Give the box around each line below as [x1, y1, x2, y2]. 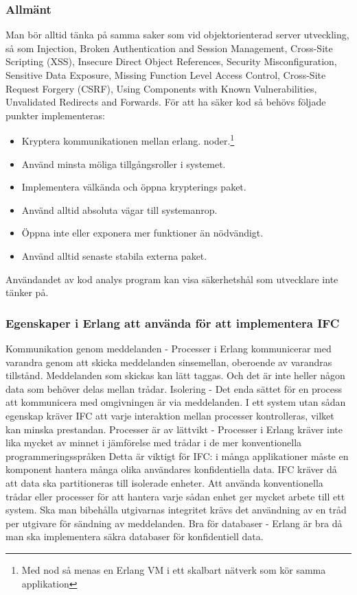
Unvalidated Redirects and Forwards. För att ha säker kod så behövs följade [5, 95, 326, 109]
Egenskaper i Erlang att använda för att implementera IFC [5, 314, 340, 331]
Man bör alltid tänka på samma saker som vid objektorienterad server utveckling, [5, 27, 349, 42]
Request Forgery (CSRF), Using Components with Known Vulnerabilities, [5, 81, 317, 95]
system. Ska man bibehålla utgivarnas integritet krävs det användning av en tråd [5, 502, 347, 517]
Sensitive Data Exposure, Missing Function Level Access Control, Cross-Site [5, 68, 326, 82]
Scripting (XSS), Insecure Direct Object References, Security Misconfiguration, [5, 54, 337, 69]
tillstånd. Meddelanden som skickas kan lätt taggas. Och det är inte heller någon [5, 368, 345, 382]
